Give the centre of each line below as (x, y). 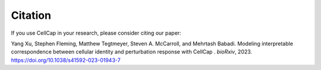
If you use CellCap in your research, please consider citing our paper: (96, 33)
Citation (31, 15)
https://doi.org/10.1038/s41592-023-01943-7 (66, 60)
